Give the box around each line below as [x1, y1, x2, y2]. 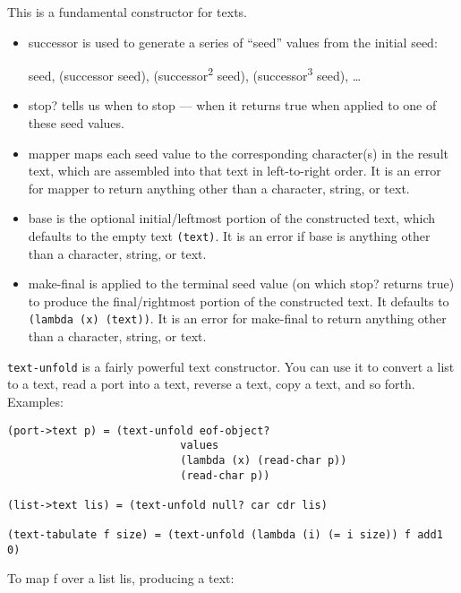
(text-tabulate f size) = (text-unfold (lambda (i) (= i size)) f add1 [7, 529, 443, 542]
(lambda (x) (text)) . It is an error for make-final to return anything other [28, 309, 447, 328]
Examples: [7, 391, 64, 410]
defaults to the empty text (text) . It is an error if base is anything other [28, 227, 431, 245]
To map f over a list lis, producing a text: [7, 569, 235, 588]
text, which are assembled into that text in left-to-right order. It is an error [28, 161, 441, 180]
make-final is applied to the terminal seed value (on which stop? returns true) [28, 274, 455, 293]
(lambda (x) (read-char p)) [180, 453, 347, 467]
